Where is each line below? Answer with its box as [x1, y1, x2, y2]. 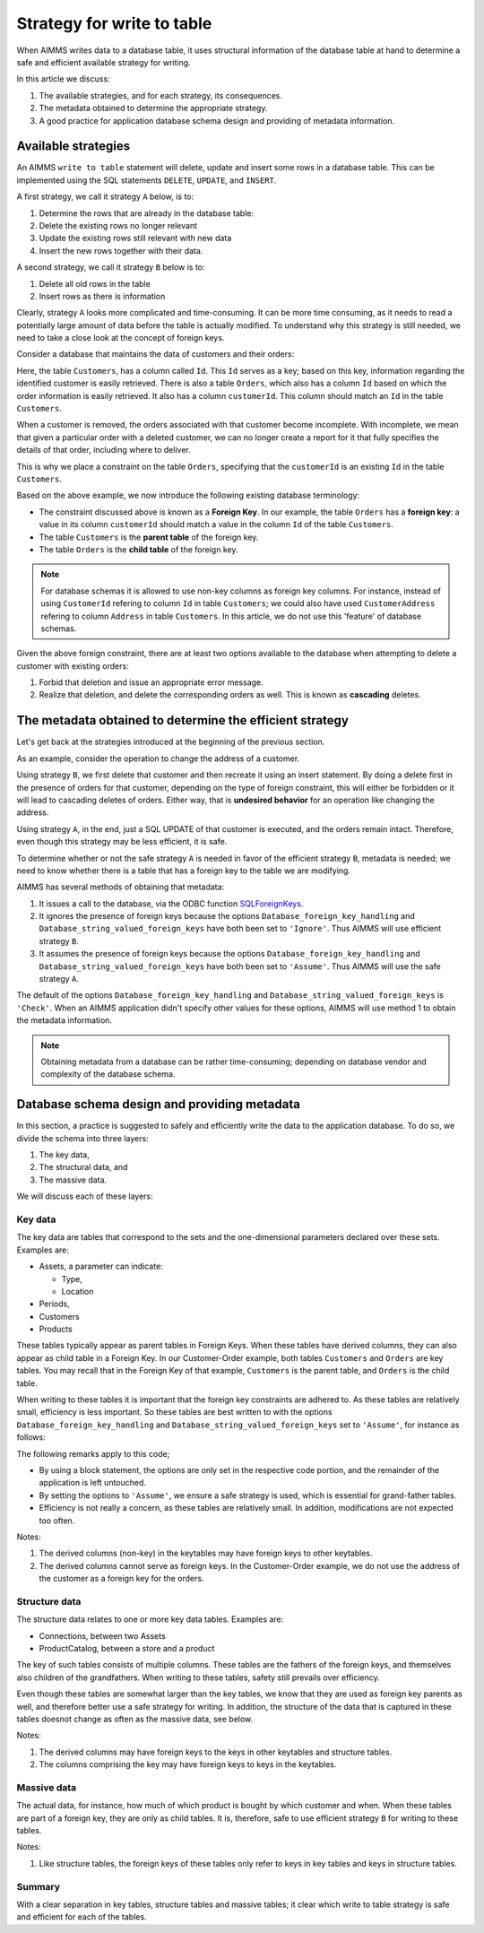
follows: [16, 1432, 46, 1443]
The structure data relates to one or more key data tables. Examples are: [16, 1614, 284, 1625]
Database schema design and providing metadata [16, 1097, 300, 1112]
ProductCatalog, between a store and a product [39, 1643, 215, 1654]
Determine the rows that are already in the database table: [39, 207, 255, 219]
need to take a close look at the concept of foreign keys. [16, 333, 225, 343]
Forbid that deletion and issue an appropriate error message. [39, 677, 264, 688]
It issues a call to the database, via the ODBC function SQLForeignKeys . [39, 897, 304, 909]
